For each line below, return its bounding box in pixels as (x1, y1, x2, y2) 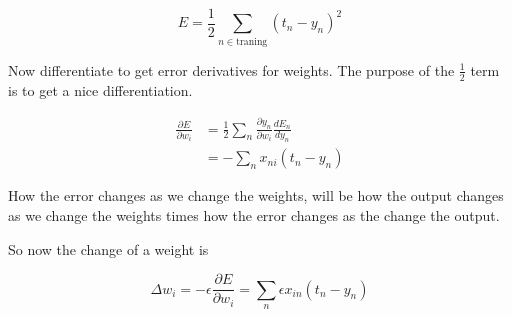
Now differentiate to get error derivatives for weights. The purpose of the (8, 59, 455, 80)
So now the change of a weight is (8, 238, 209, 259)
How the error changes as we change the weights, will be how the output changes (8, 185, 504, 206)
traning (236, 36, 268, 47)
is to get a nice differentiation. (8, 79, 193, 100)
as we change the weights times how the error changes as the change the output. (8, 204, 500, 225)
